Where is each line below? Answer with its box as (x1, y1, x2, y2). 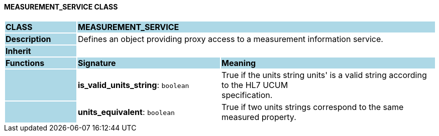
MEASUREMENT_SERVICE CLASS (4, 2, 118, 11)
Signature (77, 57, 116, 68)
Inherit (6, 45, 31, 56)
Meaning (221, 57, 256, 68)
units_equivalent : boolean (77, 106, 175, 117)
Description (6, 33, 51, 44)
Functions (6, 57, 45, 68)
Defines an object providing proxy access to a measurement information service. (77, 33, 383, 44)
